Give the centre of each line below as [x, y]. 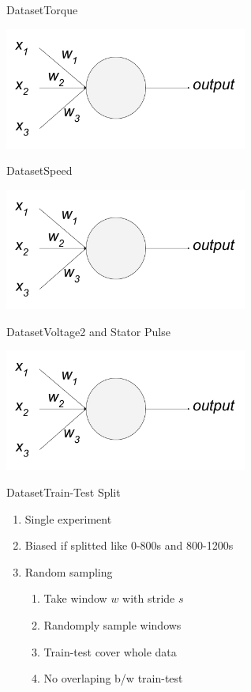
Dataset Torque [42, 9]
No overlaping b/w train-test [113, 678]
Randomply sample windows [112, 625]
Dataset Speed [39, 170]
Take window [75, 598]
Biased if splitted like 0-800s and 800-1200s [129, 545]
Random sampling [69, 571]
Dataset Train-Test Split [64, 492]
